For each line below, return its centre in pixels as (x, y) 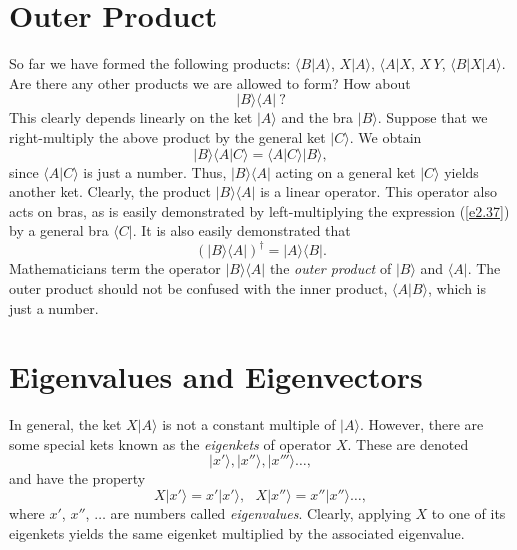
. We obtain (385, 136)
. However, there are (421, 424)
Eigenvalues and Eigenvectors (216, 376)
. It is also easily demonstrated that (241, 230)
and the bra (317, 117)
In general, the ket (65, 424)
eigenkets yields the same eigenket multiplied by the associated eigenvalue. (237, 532)
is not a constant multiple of (249, 424)
